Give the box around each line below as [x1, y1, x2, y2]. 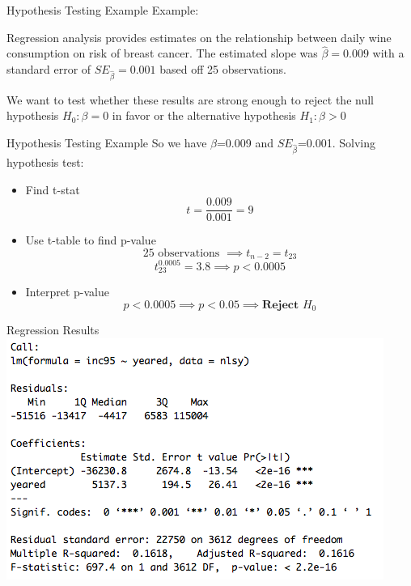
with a [372, 45, 405, 62]
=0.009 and [216, 134, 273, 151]
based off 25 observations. [159, 61, 286, 77]
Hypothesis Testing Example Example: [6, 2, 199, 18]
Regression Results [6, 321, 100, 338]
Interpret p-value [25, 283, 109, 300]
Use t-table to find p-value [25, 231, 156, 248]
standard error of [6, 61, 91, 77]
